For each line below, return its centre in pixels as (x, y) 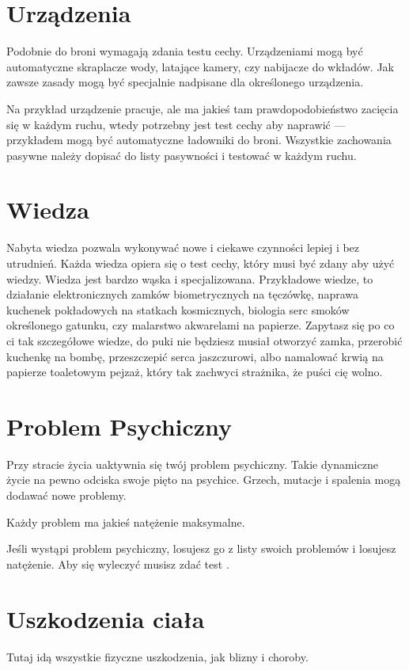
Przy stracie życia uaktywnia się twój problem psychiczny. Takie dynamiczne (192, 464)
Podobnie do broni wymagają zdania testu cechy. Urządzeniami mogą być (185, 51)
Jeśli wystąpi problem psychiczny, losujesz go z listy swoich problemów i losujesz (201, 548)
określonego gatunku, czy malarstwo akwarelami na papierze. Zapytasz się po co (201, 325)
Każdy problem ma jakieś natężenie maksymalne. (126, 522)
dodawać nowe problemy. (66, 495)
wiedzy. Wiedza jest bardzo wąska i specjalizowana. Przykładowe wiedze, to (190, 278)
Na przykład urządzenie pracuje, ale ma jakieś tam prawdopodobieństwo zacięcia (203, 108)
